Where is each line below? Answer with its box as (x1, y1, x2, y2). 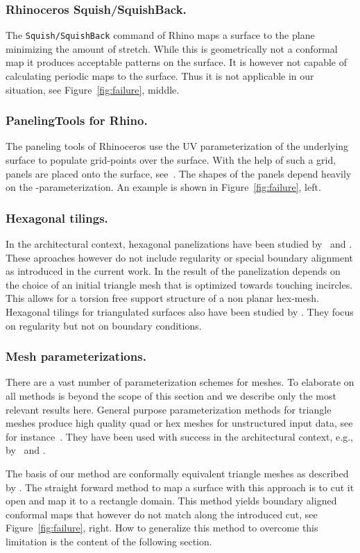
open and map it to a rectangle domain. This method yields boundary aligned (6, 493, 337, 508)
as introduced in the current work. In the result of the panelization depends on (6, 264, 341, 278)
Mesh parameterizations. (6, 348, 146, 365)
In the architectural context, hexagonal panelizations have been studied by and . (6, 237, 352, 251)
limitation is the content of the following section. (6, 534, 212, 548)
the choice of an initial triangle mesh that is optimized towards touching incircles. (6, 277, 353, 291)
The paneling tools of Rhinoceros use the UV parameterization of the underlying (6, 139, 349, 153)
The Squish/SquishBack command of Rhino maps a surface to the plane (6, 28, 315, 42)
